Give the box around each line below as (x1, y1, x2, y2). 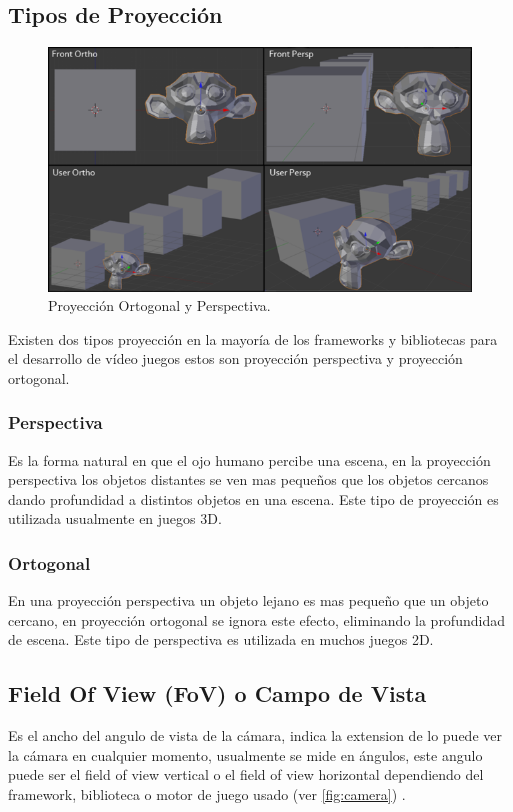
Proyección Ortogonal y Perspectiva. (48, 295, 271, 316)
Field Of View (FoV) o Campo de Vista (8, 678, 427, 709)
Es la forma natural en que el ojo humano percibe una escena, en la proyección (8, 449, 491, 470)
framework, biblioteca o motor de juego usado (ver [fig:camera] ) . (8, 784, 406, 805)
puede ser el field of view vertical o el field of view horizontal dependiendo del (8, 764, 484, 785)
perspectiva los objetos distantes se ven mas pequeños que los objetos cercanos (8, 469, 489, 490)
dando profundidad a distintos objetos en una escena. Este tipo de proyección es (8, 488, 499, 509)
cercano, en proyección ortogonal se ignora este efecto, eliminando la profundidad (8, 609, 505, 630)
